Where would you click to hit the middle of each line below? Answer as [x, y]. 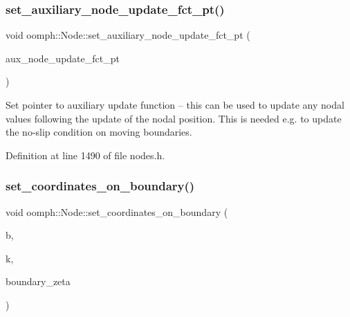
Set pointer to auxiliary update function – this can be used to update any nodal [175, 105]
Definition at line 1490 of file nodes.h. [85, 155]
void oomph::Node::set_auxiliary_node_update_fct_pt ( [128, 35]
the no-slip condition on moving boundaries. [99, 132]
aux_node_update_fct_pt [63, 58]
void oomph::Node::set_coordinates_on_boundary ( [117, 211]
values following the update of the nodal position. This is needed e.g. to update [174, 118]
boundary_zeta [38, 281]
